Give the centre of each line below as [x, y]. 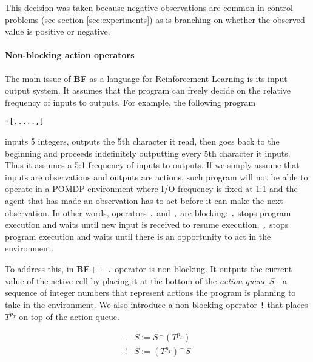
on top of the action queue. [69, 316]
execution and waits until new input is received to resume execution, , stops [147, 224]
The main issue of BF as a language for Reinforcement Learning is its [135, 78]
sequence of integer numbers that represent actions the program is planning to [150, 292]
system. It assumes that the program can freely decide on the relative [162, 90]
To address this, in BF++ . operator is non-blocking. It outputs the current [149, 269]
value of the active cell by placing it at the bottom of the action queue [136, 280]
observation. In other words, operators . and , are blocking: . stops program [148, 212]
